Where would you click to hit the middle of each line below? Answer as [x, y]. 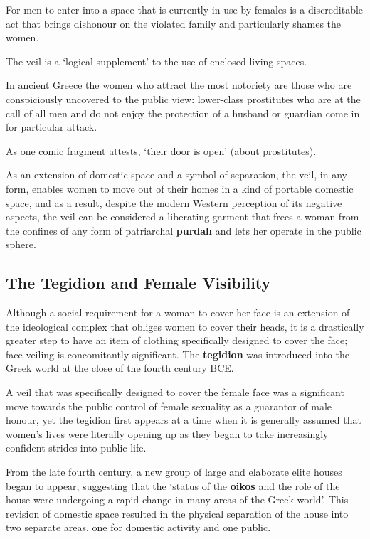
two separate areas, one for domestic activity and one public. [138, 527]
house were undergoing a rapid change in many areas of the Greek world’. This [177, 500]
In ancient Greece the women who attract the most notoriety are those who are [179, 85]
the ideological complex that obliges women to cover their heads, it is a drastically [185, 326]
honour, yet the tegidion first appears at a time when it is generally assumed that [184, 420]
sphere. [21, 244]
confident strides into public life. [76, 448]
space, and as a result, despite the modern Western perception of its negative [174, 202]
